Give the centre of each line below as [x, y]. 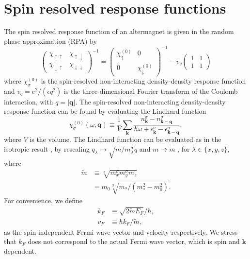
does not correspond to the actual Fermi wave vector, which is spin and [134, 241]
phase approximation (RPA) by [50, 41]
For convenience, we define [43, 200]
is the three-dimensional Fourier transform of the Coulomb [151, 91]
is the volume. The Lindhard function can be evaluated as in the [125, 139]
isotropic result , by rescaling [47, 148]
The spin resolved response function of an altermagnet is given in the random [119, 31]
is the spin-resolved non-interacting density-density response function [143, 81]
